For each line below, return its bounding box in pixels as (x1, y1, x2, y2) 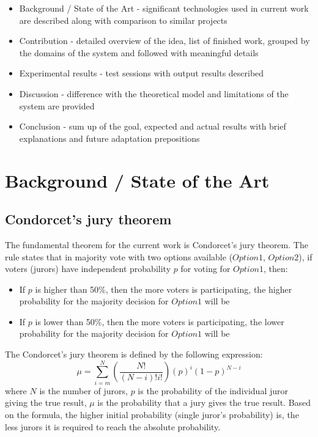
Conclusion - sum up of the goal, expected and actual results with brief (19, 120, 286, 133)
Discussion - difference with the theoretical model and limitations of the (19, 87, 289, 100)
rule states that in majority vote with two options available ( (5, 250, 233, 263)
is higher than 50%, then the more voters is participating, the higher (35, 282, 292, 295)
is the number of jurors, (39, 384, 128, 397)
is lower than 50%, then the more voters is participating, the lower (35, 315, 284, 328)
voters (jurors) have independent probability (5, 262, 171, 275)
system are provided (19, 99, 95, 112)
